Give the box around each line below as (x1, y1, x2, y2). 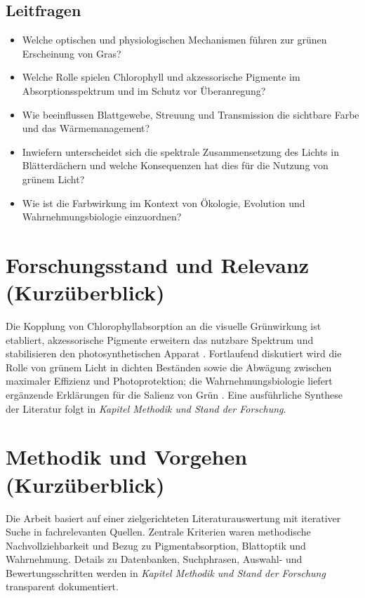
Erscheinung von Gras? (22, 46, 121, 60)
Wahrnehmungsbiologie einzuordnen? (22, 209, 182, 224)
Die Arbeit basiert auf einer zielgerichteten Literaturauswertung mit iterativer (6, 510, 341, 525)
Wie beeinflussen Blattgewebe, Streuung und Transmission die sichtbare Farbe (22, 107, 359, 121)
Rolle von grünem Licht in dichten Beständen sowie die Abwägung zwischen (6, 359, 332, 374)
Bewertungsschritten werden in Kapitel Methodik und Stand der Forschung (6, 565, 326, 580)
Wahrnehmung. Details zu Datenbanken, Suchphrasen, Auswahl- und (6, 552, 303, 566)
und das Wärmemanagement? (22, 121, 150, 135)
